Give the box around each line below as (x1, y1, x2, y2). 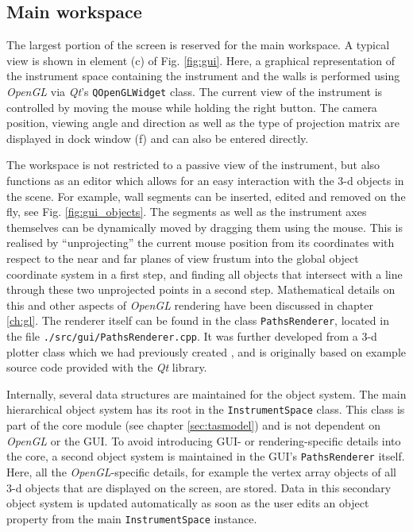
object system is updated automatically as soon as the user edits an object (6, 495, 369, 511)
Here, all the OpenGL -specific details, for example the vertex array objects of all (6, 463, 396, 480)
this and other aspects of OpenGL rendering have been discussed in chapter (6, 296, 374, 313)
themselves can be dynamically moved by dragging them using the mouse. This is (6, 218, 403, 235)
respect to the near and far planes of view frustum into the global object (6, 249, 359, 266)
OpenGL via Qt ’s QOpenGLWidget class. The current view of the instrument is (6, 83, 383, 99)
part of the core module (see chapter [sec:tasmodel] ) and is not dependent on (6, 417, 380, 434)
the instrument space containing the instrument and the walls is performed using (6, 67, 400, 84)
